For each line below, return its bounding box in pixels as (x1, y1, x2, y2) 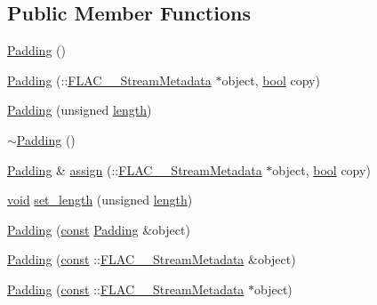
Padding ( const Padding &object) (7, 220, 190, 238)
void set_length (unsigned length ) (7, 190, 193, 209)
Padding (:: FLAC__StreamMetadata (7, 70, 212, 89)
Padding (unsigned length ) (7, 100, 152, 119)
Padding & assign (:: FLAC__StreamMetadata (7, 160, 262, 179)
